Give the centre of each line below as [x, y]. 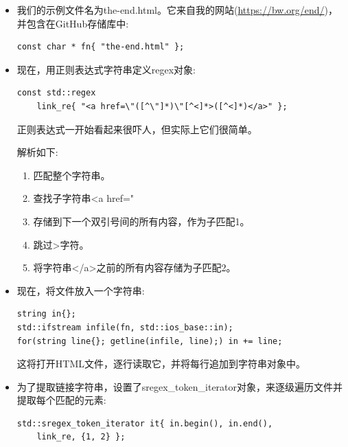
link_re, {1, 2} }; [81, 437]
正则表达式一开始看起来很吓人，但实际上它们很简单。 [137, 129]
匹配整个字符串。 [72, 175]
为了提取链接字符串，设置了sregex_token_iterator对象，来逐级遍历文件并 [180, 386]
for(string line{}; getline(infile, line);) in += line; [150, 341]
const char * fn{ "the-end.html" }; [101, 47]
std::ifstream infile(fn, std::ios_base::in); [125, 327]
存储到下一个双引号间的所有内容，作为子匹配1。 [141, 221]
